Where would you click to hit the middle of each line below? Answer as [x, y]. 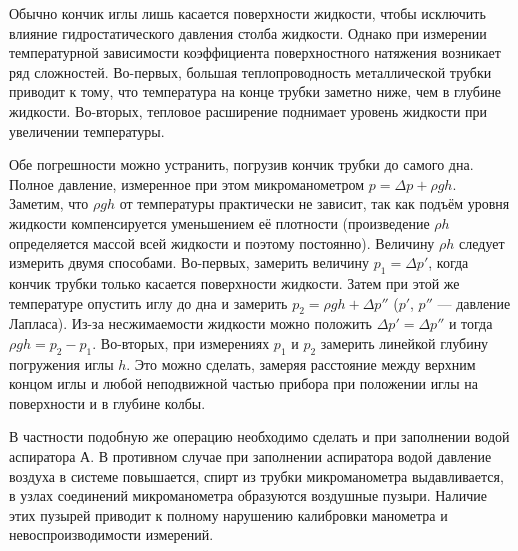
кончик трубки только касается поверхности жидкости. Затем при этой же [234, 282]
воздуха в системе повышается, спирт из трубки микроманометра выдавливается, [256, 475]
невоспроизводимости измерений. [111, 534]
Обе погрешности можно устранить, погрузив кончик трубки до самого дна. [241, 164]
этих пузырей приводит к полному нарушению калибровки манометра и [228, 514]
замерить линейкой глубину [404, 342]
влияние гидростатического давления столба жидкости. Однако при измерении [248, 32]
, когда [448, 262]
